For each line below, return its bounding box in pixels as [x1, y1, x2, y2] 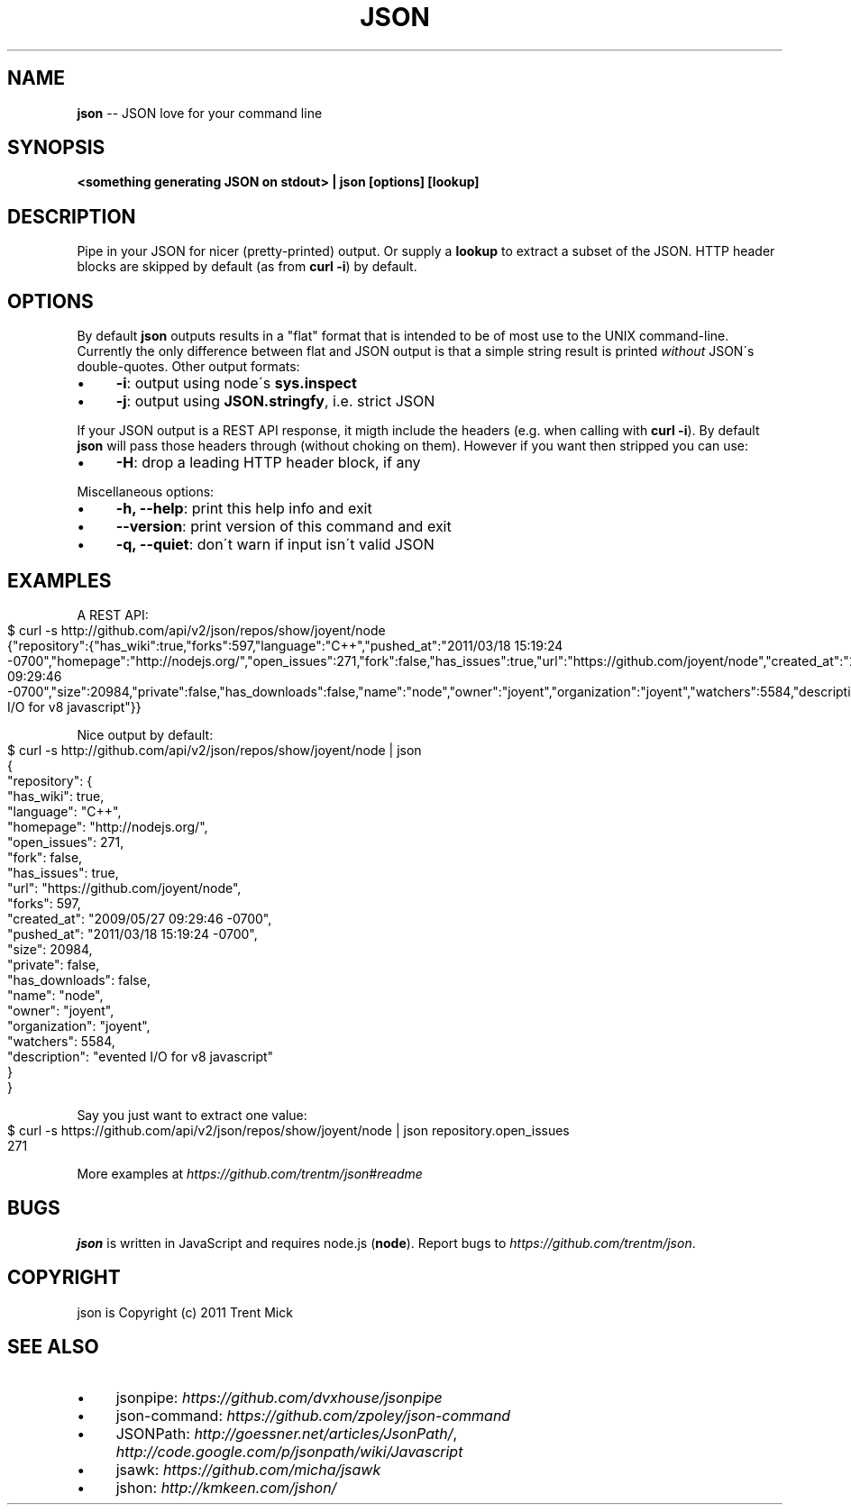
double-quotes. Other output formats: [77, 359, 300, 375]
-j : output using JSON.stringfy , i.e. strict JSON [115, 392, 435, 411]
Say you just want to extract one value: [77, 1107, 307, 1123]
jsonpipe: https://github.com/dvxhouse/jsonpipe [115, 1388, 443, 1407]
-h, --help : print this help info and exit [115, 499, 372, 518]
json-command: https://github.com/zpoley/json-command [115, 1406, 511, 1425]
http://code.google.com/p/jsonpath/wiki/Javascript [115, 1442, 463, 1461]
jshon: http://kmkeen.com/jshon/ [115, 1478, 337, 1497]
